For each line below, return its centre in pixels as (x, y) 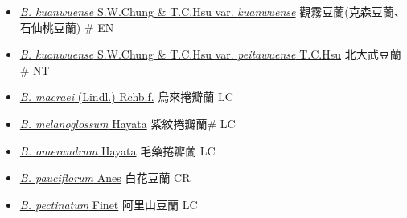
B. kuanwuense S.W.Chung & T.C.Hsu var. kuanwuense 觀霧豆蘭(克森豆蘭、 (212, 11)
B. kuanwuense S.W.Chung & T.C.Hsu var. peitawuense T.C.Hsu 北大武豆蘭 (210, 54)
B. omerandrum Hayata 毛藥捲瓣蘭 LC (117, 150)
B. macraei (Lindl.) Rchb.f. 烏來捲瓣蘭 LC (126, 97)
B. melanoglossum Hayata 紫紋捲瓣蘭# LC (127, 123)
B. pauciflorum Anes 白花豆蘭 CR (105, 178)
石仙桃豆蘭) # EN (67, 27)
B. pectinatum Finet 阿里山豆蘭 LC (109, 204)
